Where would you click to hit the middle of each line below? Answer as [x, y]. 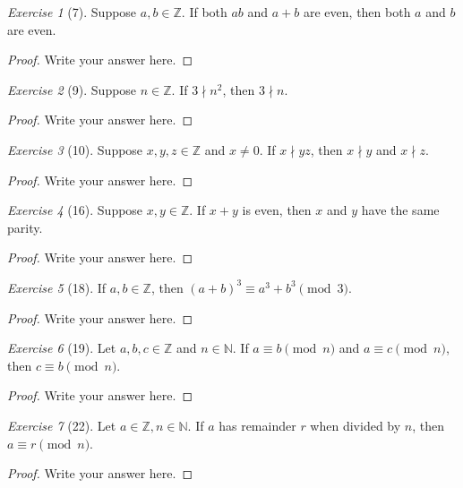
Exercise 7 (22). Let [62, 425]
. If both [204, 12]
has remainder [257, 425]
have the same [400, 210]
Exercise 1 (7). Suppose [72, 12]
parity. [25, 227]
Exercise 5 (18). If [57, 287]
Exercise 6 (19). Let [62, 348]
